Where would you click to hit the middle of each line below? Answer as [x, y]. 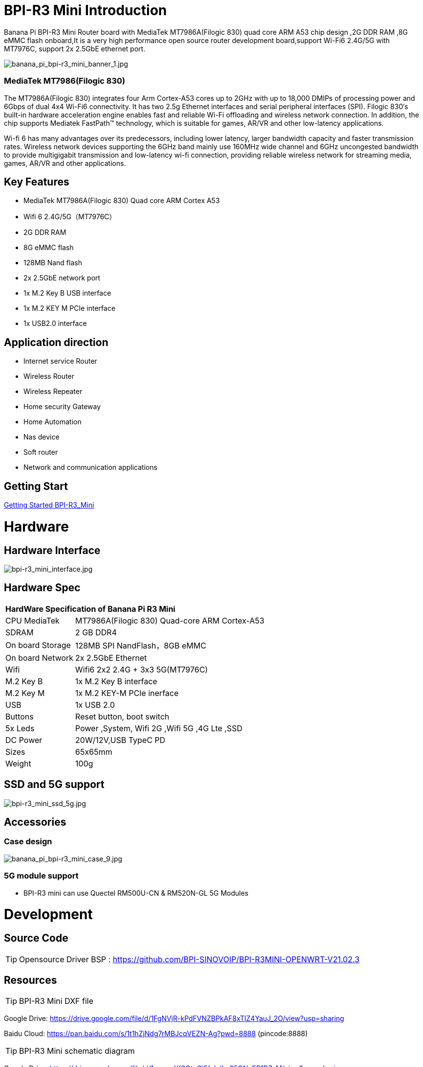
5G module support [41, 876]
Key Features [37, 182]
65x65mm [94, 752]
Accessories [35, 822]
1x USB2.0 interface [55, 324]
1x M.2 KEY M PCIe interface [70, 308]
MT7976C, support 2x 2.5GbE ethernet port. [75, 48]
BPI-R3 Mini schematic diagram [77, 1051]
